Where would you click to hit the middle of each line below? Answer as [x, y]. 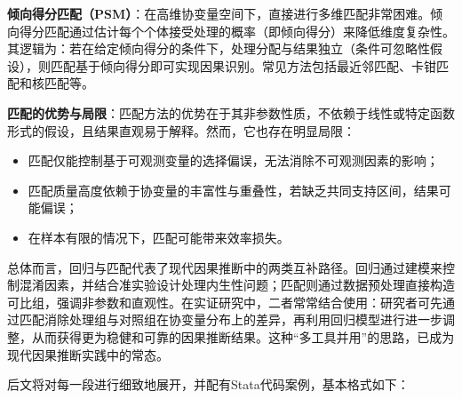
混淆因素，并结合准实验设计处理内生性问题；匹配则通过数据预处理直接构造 [237, 285]
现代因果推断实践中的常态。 [88, 354]
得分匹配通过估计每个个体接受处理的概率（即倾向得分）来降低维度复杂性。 [237, 31]
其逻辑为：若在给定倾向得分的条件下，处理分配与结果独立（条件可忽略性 [219, 48]
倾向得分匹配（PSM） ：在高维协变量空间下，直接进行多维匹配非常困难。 [219, 13]
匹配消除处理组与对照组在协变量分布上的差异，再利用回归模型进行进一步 [231, 319]
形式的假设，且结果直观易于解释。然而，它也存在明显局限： [181, 130]
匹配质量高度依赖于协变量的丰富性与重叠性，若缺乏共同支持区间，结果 [233, 190]
